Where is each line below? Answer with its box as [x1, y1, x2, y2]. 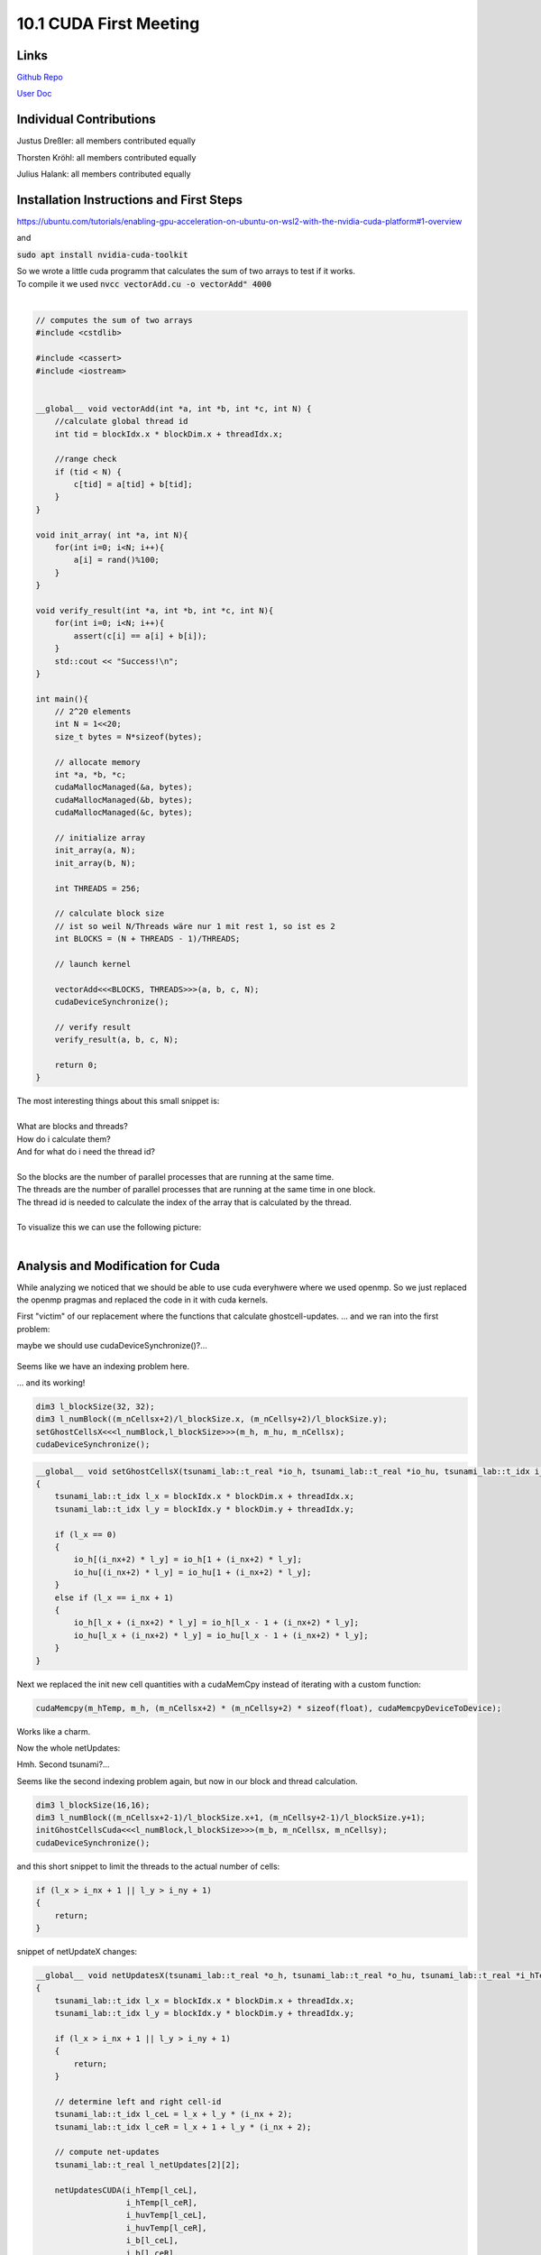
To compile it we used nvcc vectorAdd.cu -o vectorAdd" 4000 [16, 278, 272, 289]
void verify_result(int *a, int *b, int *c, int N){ [35, 605, 274, 615]
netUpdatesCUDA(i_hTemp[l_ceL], [54, 2185, 198, 2195]
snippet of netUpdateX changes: [16, 1946, 138, 1956]
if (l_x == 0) [54, 1529, 117, 1540]
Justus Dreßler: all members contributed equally [16, 135, 196, 146]
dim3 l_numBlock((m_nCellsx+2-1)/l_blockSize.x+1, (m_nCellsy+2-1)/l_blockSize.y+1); [35, 1813, 426, 1823]
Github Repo [16, 72, 63, 83]
